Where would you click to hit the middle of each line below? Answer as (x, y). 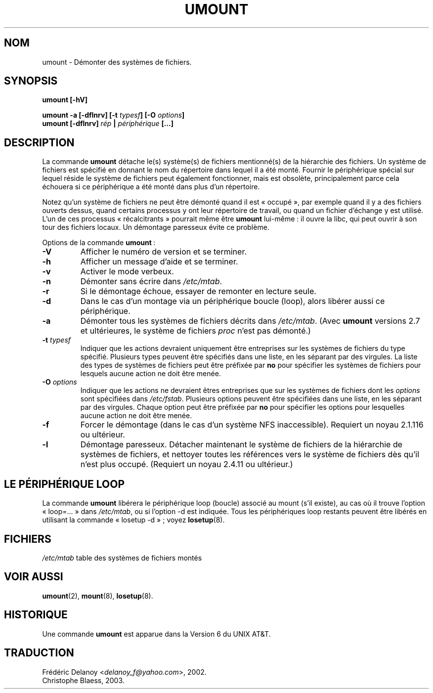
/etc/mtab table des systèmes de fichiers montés (122, 558)
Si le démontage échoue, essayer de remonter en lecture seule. (198, 291)
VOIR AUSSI (34, 577)
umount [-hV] (65, 100)
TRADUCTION (39, 653)
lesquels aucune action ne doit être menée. (151, 374)
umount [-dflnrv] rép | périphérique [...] (108, 124)
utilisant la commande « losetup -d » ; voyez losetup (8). (133, 520)
